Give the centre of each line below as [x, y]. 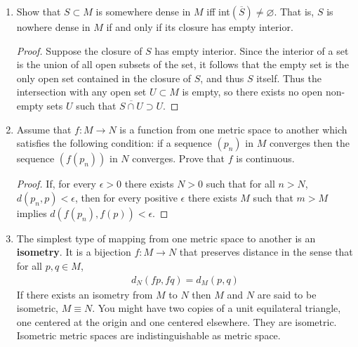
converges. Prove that [179, 158]
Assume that [44, 129]
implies [32, 212]
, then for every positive [126, 197]
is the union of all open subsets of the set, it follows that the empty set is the [183, 64]
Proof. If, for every [56, 184]
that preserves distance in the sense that [266, 252]
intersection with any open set [81, 92]
